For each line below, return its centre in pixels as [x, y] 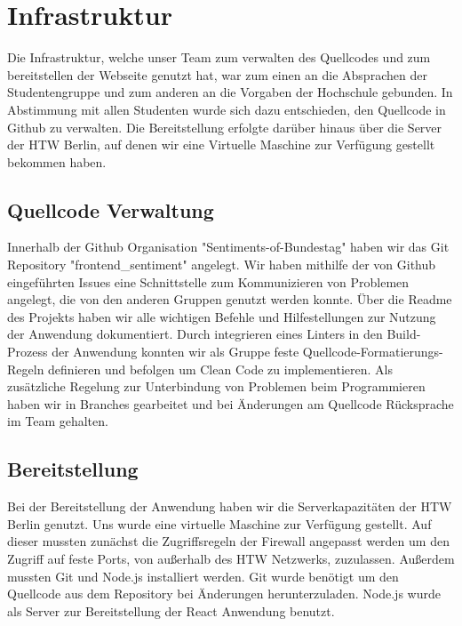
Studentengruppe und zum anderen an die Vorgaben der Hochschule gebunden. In [230, 92]
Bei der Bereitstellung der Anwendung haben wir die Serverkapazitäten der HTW [230, 506]
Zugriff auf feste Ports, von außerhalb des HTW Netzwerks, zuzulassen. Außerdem [231, 558]
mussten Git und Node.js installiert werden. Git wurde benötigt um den [203, 576]
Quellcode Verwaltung [111, 209]
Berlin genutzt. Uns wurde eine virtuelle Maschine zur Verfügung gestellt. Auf [219, 523]
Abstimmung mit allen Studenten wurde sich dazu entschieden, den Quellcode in [227, 109]
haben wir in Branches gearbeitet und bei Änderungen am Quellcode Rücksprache [231, 403]
